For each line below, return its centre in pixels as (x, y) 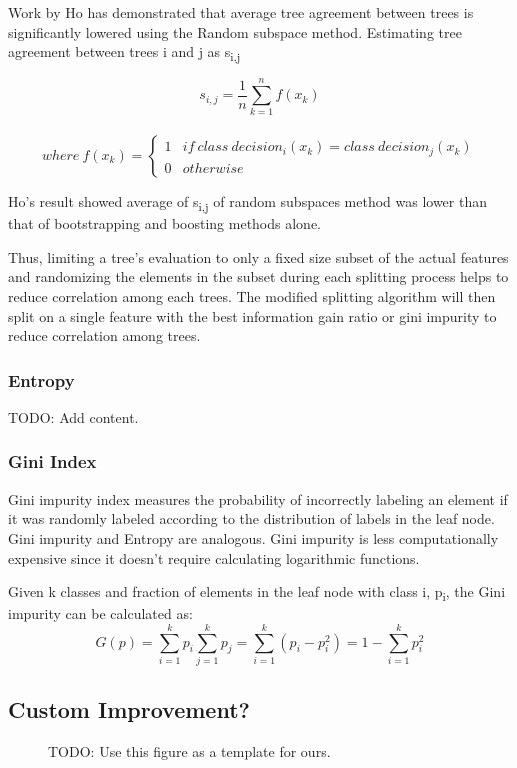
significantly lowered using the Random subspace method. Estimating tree (235, 31)
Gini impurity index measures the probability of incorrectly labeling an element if (258, 498)
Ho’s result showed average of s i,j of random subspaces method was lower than (247, 202)
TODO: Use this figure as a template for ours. (189, 751)
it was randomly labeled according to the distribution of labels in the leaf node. (251, 518)
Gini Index (52, 461)
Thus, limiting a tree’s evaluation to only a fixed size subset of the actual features (258, 256)
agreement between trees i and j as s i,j (124, 52)
